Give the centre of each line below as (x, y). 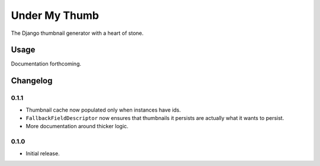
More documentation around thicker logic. (77, 126)
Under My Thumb (55, 15)
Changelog (32, 81)
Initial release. (43, 153)
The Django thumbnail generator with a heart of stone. (77, 33)
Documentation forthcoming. (46, 64)
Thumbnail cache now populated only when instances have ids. (103, 110)
